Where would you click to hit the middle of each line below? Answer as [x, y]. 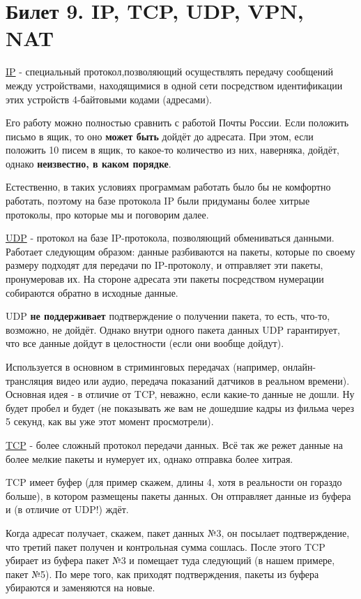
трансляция [30, 380]
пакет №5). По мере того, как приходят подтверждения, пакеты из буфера [162, 574]
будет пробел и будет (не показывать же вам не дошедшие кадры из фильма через [180, 407]
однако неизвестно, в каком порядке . [89, 163]
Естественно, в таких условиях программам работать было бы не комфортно [168, 187]
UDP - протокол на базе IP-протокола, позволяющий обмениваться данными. [170, 238]
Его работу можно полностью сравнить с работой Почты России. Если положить [177, 123]
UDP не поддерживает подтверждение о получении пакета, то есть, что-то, [168, 316]
